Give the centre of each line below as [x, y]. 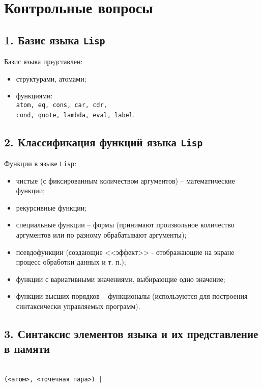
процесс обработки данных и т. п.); [71, 262]
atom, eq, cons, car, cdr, [62, 105]
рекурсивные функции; [51, 207]
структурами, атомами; [51, 78]
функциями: [34, 96]
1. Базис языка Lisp [55, 40]
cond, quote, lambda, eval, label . [75, 114]
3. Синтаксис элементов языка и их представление [131, 334]
